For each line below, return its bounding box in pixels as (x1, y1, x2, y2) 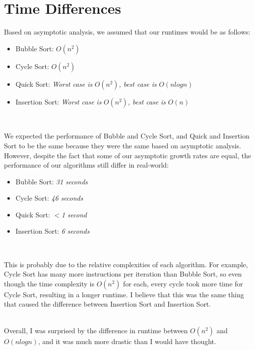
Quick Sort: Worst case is (15, 78, 92, 89)
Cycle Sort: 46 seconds (15, 193, 83, 203)
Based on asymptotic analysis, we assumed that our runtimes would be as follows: (4, 27, 251, 37)
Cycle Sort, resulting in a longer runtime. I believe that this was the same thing (4, 289, 244, 299)
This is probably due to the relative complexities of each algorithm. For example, (4, 259, 248, 269)
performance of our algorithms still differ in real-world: (4, 160, 169, 170)
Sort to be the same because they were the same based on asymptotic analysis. (4, 140, 241, 150)
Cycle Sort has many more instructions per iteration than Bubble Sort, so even (4, 269, 242, 279)
